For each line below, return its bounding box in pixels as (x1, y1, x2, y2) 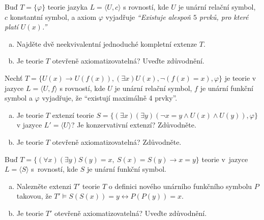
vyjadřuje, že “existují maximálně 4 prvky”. (42, 92, 178, 103)
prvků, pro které (199, 11, 249, 22)
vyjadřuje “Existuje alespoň (105, 11, 191, 22)
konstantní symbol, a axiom (10, 11, 97, 22)
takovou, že (16, 191, 52, 201)
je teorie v (224, 72, 256, 83)
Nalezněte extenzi (16, 180, 72, 191)
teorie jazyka (47, 2, 88, 12)
